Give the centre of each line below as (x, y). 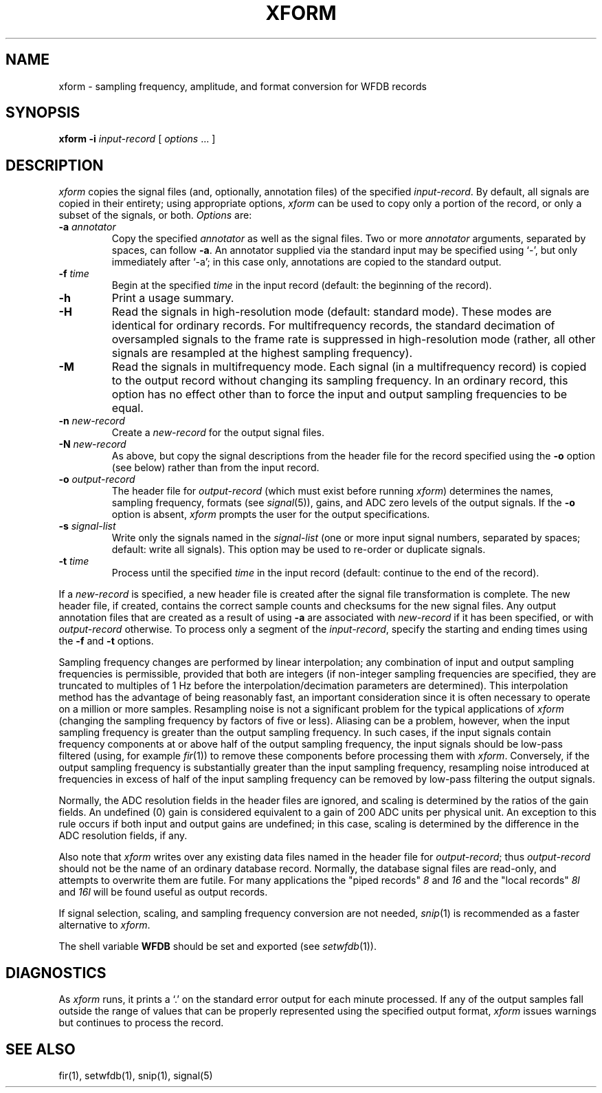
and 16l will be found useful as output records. (163, 892)
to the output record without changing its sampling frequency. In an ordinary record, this (340, 381)
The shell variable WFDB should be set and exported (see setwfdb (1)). (218, 946)
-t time (74, 561)
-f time (74, 274)
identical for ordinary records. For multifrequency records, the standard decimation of (333, 326)
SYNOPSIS (43, 113)
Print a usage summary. (173, 298)
